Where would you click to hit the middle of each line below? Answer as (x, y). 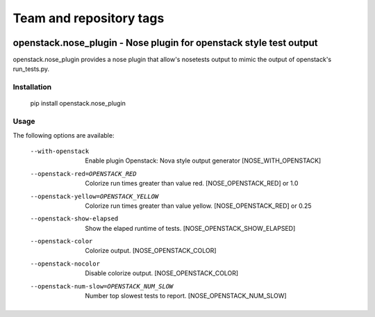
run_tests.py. (31, 69)
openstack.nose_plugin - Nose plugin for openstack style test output (165, 43)
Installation (32, 87)
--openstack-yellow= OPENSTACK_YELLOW (94, 196)
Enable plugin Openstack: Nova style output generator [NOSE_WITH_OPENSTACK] (203, 161)
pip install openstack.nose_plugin (78, 104)
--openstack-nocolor (65, 263)
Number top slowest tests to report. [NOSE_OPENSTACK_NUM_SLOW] (186, 296)
